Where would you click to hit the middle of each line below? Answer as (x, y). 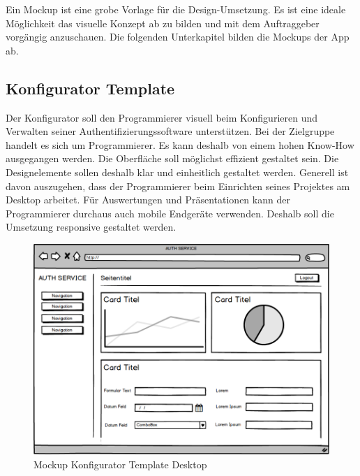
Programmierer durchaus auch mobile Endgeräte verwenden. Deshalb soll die (170, 213)
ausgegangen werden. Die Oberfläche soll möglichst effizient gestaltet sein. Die (172, 158)
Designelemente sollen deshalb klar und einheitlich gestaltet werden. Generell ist (177, 172)
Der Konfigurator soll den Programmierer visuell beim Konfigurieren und (162, 117)
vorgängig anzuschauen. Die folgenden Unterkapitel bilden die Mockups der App (178, 37)
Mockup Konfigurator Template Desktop (120, 464)
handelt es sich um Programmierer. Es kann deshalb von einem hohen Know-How (180, 144)
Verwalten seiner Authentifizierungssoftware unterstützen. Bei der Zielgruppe (170, 131)
